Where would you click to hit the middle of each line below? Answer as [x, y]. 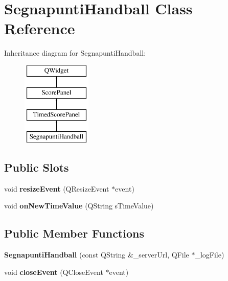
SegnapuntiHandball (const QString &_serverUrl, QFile [97, 255]
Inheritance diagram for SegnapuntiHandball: [75, 53]
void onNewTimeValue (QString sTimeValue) [79, 206]
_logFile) [210, 255]
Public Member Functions [74, 233]
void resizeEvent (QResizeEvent [57, 188]
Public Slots [37, 167]
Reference [40, 28]
